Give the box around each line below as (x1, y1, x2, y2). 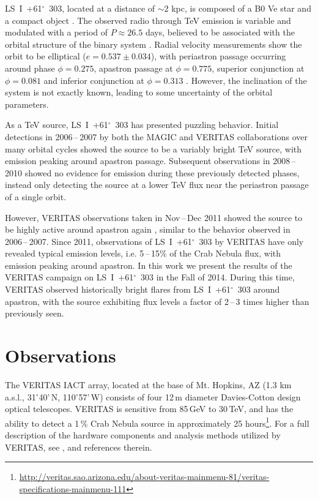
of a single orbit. (5, 190, 67, 203)
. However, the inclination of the (186, 73, 307, 86)
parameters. (5, 97, 49, 110)
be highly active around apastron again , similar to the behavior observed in (5, 223, 290, 236)
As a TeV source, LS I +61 (5, 118, 108, 131)
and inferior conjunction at (43, 73, 144, 86)
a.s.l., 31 (5, 390, 36, 403)
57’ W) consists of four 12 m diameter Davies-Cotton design (78, 390, 301, 403)
